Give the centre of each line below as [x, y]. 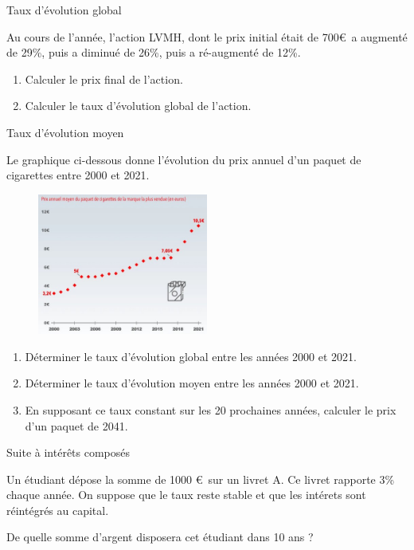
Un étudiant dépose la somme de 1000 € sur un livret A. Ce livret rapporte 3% [201, 479]
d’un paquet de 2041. [76, 425]
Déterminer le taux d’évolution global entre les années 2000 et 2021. [191, 356]
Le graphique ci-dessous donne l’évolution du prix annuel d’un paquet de [184, 159]
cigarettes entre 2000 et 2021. [78, 175]
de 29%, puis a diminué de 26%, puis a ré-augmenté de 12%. [154, 52]
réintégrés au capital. [58, 510]
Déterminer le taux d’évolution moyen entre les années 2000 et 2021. [192, 383]
